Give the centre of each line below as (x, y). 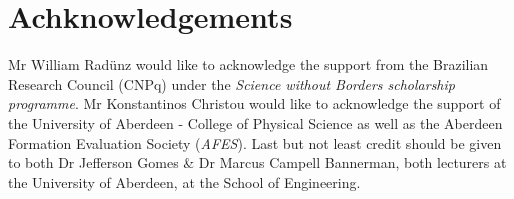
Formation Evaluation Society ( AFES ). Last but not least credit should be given (255, 142)
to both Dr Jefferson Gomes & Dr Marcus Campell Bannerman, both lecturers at (257, 162)
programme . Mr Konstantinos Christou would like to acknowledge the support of (254, 103)
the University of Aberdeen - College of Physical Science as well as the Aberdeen (255, 122)
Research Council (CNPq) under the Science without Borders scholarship (231, 83)
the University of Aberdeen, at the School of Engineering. (184, 181)
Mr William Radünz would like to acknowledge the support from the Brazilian (248, 64)
